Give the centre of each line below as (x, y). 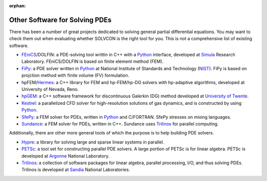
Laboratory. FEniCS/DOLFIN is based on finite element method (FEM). (92, 61)
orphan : (18, 6)
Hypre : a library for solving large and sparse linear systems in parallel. (93, 142)
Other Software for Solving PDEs (60, 20)
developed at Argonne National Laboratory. (66, 156)
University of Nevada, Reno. (50, 90)
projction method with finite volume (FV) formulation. (75, 75)
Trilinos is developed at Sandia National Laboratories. (76, 170)
